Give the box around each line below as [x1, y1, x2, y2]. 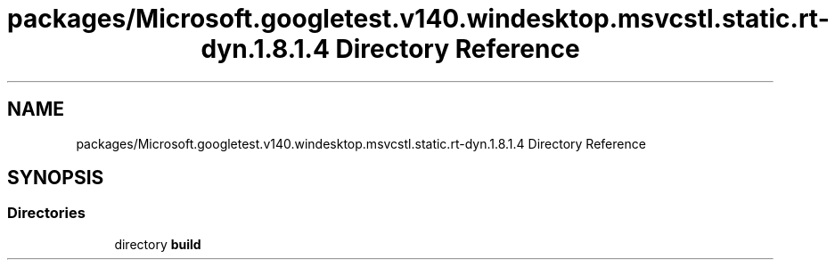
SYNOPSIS [7, 166, 104, 190]
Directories [7, 204, 86, 222]
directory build [114, 236, 201, 252]
